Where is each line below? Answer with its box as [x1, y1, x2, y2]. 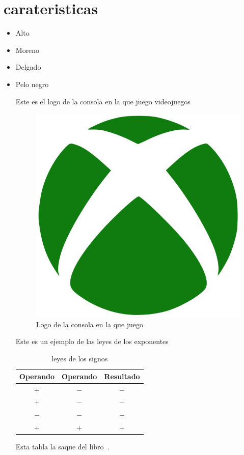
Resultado [104, 371, 140, 381]
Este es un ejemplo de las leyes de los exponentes [15, 336, 169, 347]
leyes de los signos [51, 353, 108, 364]
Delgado [15, 62, 41, 72]
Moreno [15, 44, 40, 55]
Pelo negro [15, 78, 49, 89]
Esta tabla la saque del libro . [15, 441, 110, 452]
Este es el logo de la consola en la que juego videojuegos [15, 96, 191, 106]
